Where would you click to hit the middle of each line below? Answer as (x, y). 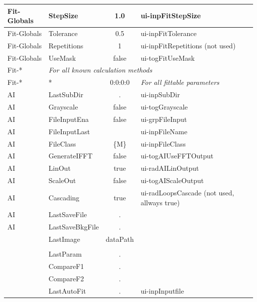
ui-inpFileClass (163, 143)
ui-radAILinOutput (170, 168)
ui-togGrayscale (164, 107)
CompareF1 (66, 266)
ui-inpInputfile (162, 290)
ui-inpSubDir (160, 94)
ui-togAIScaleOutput (172, 180)
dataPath (120, 239)
